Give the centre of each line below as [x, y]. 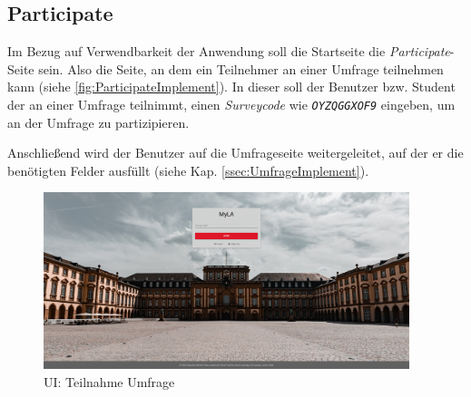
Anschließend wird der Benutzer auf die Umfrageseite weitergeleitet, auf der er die [235, 153]
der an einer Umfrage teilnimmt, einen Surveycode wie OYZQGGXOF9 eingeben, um [231, 104]
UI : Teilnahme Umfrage [109, 381]
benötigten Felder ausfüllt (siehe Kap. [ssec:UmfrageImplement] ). [188, 170]
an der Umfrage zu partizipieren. [98, 122]
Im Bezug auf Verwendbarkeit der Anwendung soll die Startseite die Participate [229, 51]
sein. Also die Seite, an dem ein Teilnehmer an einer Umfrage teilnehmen [241, 68]
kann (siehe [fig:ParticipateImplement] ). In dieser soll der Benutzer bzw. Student [231, 87]
